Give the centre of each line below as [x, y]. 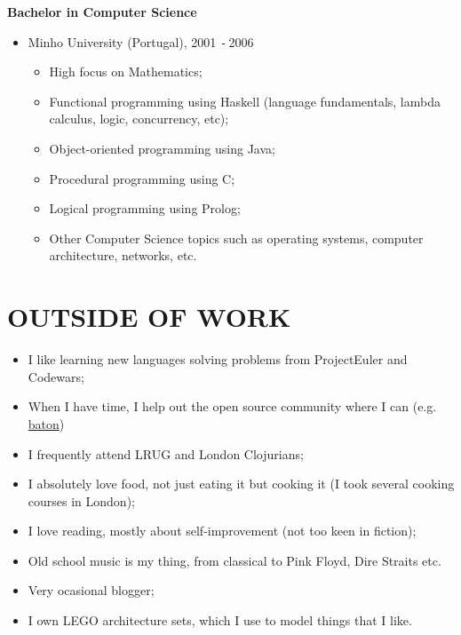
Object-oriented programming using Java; [162, 149]
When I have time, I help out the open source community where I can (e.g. [232, 406]
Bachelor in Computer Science [102, 12]
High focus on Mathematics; [126, 71]
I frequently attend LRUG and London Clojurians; [166, 453]
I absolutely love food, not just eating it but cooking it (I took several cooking [241, 484]
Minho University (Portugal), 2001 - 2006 [141, 41]
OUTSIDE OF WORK [149, 317]
